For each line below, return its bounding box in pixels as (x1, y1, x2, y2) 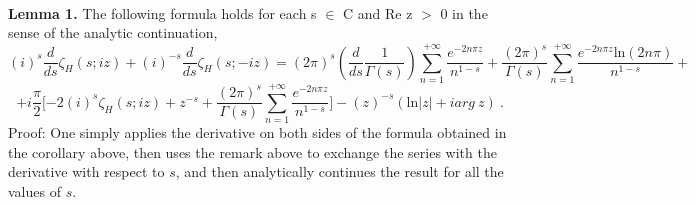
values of (8, 180, 61, 201)
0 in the (440, 2, 488, 23)
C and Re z (343, 2, 413, 23)
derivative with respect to (8, 161, 165, 182)
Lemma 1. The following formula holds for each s (8, 2, 317, 23)
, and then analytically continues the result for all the (175, 161, 504, 182)
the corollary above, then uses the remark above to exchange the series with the (8, 141, 497, 162)
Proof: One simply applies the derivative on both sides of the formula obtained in (8, 122, 507, 143)
